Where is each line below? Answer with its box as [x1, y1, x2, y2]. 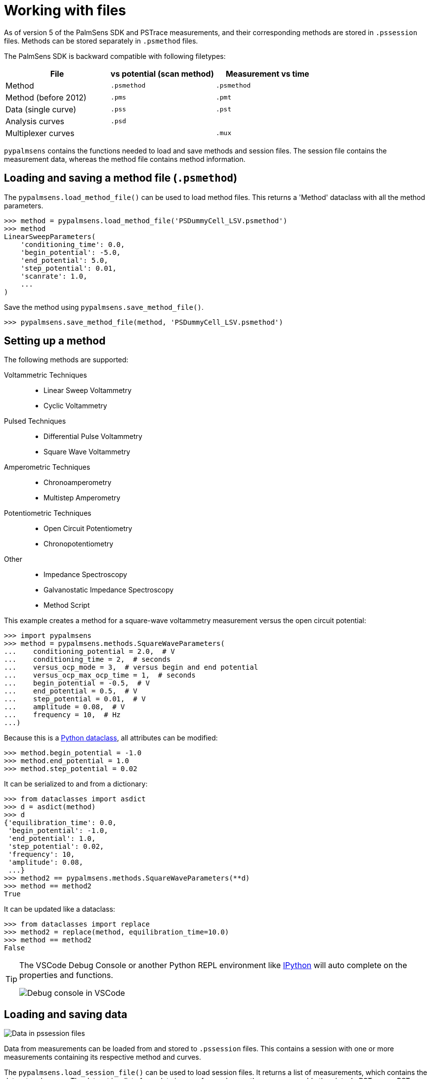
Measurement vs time [225, 68, 309, 79]
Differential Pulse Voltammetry [43, 432, 142, 441]
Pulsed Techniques [4, 417, 66, 426]
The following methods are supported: [4, 355, 129, 364]
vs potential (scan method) [110, 68, 214, 79]
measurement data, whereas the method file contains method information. [4, 154, 246, 163]
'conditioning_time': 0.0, [20, 240, 125, 248]
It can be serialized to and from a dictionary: [4, 780, 148, 788]
